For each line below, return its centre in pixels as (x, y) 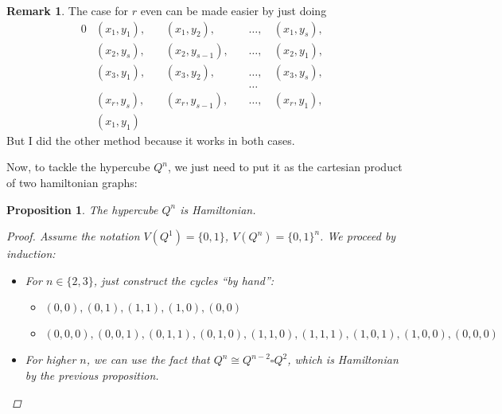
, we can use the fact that (148, 359)
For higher (51, 359)
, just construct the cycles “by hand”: (184, 280)
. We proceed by (358, 236)
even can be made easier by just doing (233, 10)
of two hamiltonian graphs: (72, 182)
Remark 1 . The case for (67, 10)
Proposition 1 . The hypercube (82, 209)
